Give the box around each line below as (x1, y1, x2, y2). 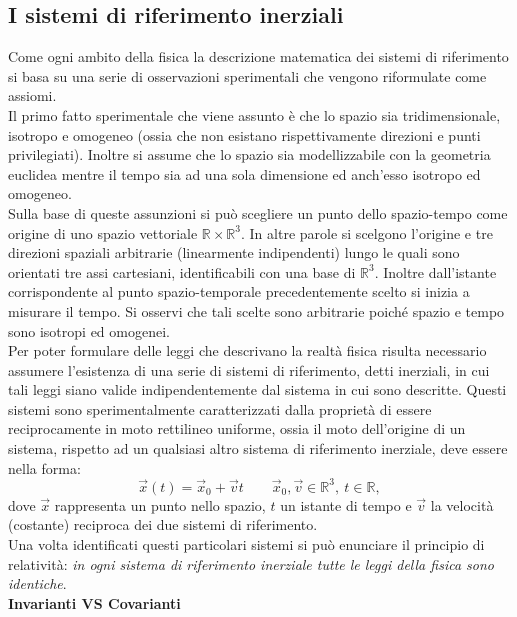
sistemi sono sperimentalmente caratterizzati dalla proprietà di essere (8, 398, 432, 419)
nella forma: (8, 457, 81, 478)
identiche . (8, 573, 67, 594)
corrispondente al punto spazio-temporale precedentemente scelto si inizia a (8, 281, 470, 302)
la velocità (430, 494, 494, 515)
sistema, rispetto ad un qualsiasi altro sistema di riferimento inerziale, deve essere (8, 438, 508, 459)
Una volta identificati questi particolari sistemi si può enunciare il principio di (8, 533, 485, 554)
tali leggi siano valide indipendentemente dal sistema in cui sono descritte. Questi (8, 379, 507, 400)
